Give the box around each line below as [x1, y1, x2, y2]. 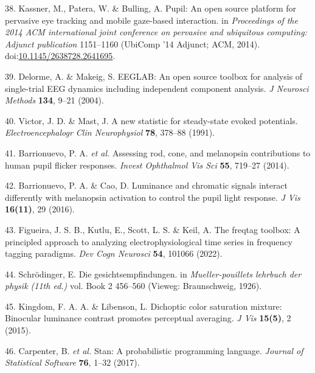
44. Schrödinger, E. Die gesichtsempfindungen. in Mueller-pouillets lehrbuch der [5, 267, 302, 280]
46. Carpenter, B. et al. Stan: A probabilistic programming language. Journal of [5, 344, 303, 357]
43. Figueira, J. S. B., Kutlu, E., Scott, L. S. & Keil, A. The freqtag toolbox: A [5, 223, 300, 235]
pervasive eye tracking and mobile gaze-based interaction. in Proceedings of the [5, 13, 298, 26]
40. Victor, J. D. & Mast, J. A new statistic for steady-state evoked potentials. [5, 114, 298, 127]
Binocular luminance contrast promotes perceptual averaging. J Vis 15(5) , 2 [5, 312, 291, 324]
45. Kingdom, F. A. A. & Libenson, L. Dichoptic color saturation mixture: [5, 299, 282, 312]
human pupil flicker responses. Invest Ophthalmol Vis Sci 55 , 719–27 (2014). [5, 158, 289, 171]
